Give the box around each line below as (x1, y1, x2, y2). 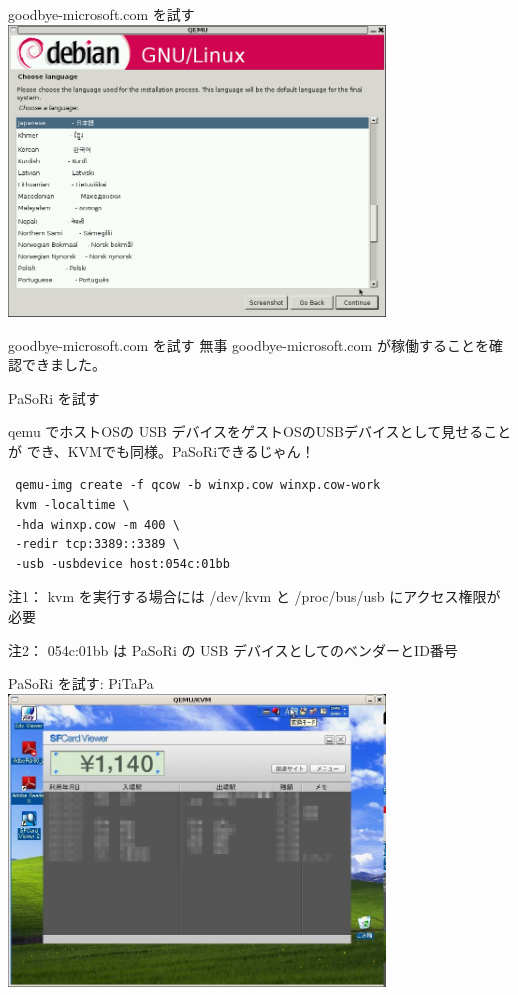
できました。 (21, 354, 106, 375)
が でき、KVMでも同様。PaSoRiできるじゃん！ (8, 440, 315, 461)
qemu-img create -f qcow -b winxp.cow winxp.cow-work (15, 478, 381, 493)
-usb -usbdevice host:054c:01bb (15, 556, 230, 571)
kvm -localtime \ (15, 498, 130, 513)
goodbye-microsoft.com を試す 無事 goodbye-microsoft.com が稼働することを (8, 334, 489, 355)
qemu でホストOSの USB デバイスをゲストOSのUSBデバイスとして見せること (8, 421, 512, 442)
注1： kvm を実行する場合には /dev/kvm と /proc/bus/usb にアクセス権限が (8, 586, 501, 607)
